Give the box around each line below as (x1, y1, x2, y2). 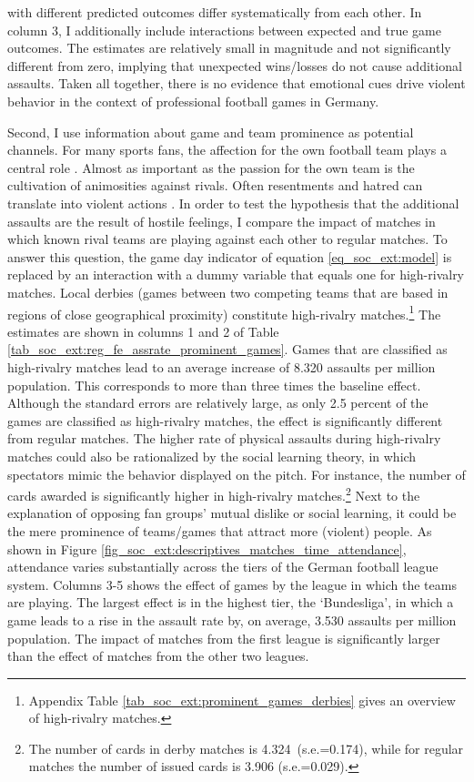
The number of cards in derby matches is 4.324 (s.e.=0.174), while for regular (28, 738, 464, 757)
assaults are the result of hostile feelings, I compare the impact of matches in (7, 211, 436, 230)
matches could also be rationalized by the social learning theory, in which (7, 446, 417, 465)
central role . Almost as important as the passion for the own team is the (7, 157, 415, 177)
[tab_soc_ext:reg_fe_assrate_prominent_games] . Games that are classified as (7, 340, 448, 359)
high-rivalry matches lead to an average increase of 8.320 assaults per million (7, 357, 436, 376)
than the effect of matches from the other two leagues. (7, 646, 309, 665)
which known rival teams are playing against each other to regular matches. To (7, 229, 448, 249)
